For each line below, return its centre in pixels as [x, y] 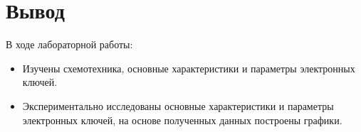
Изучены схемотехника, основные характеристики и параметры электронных [189, 68]
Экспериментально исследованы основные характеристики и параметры [178, 105]
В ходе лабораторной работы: [69, 44]
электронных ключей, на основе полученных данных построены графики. [182, 120]
